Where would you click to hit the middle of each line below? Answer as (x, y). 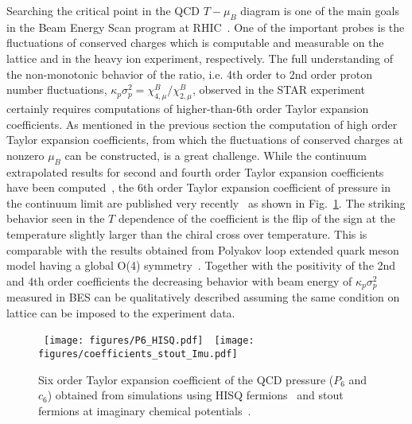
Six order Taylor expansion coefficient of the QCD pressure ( (186, 379)
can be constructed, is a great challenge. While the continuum (216, 155)
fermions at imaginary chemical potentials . (145, 410)
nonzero (25, 155)
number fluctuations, (57, 89)
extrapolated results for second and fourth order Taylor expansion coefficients (195, 171)
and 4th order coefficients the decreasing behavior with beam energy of (179, 280)
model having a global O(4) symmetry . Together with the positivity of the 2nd (201, 265)
